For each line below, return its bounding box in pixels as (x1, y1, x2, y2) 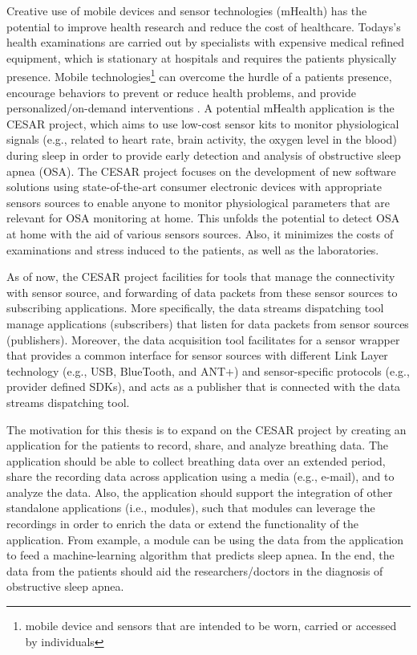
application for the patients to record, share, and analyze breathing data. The (6, 437, 388, 454)
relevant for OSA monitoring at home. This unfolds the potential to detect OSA (6, 210, 400, 226)
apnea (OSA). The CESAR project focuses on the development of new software (6, 162, 396, 179)
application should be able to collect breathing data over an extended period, (6, 452, 386, 469)
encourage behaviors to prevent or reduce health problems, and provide (6, 83, 357, 100)
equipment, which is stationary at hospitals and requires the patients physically (6, 49, 397, 66)
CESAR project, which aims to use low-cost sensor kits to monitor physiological (6, 115, 399, 132)
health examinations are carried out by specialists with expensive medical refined (6, 34, 404, 51)
